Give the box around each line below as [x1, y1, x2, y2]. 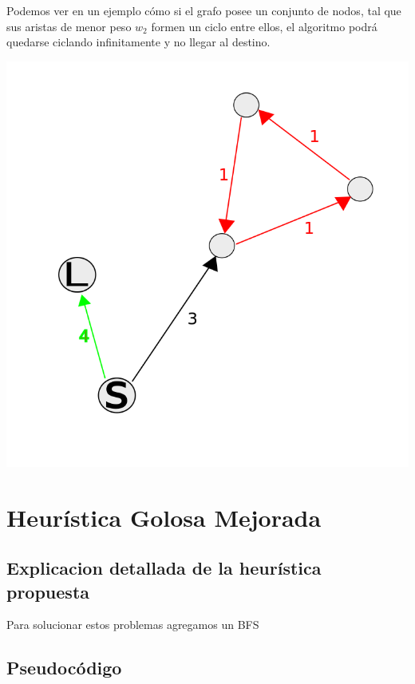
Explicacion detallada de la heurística [6, 556, 322, 580]
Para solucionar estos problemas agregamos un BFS [6, 616, 259, 633]
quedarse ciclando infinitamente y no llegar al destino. [6, 34, 271, 50]
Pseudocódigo [6, 655, 122, 680]
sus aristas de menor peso [6, 18, 132, 34]
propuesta [6, 579, 90, 603]
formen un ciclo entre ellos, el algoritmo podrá [151, 18, 377, 34]
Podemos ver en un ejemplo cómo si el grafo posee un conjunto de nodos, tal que [6, 2, 401, 18]
